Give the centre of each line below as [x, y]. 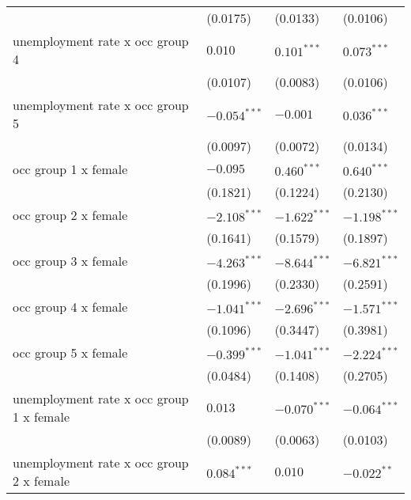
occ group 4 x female [70, 307]
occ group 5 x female [70, 352]
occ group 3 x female [70, 261]
